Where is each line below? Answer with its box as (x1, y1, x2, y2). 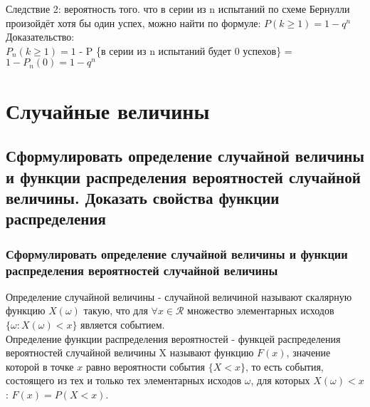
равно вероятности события (85, 359, 206, 373)
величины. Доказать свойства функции (6, 186, 280, 208)
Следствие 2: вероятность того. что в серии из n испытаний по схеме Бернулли (6, 1, 350, 16)
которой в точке (6, 359, 74, 373)
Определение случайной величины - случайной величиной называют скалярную (6, 289, 352, 304)
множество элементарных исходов (187, 303, 334, 318)
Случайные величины (6, 96, 210, 125)
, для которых (250, 373, 310, 388)
